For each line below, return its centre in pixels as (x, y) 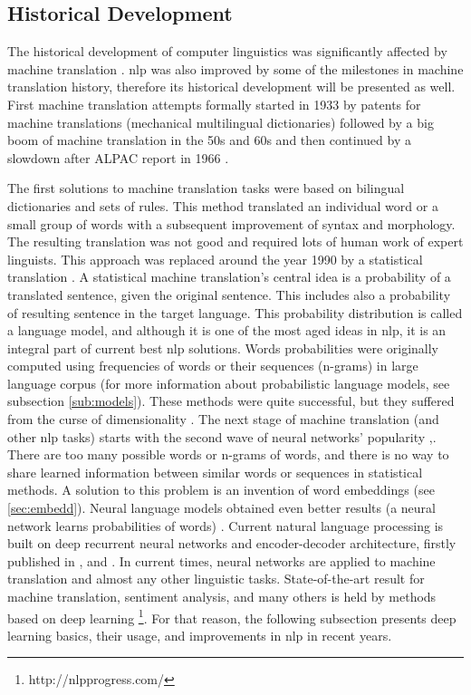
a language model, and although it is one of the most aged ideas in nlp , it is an (227, 330)
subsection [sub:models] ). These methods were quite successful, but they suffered (231, 401)
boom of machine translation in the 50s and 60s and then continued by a (209, 140)
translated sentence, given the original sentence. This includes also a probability (229, 294)
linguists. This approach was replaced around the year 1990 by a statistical (215, 259)
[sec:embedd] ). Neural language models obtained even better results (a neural (221, 508)
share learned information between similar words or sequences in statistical (215, 472)
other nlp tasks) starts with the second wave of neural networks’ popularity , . (222, 436)
